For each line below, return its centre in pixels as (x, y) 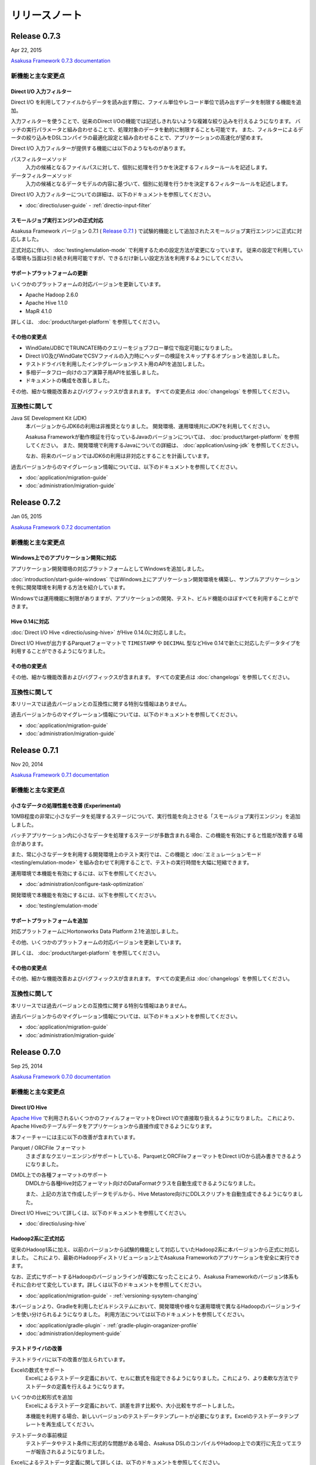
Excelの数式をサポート (38, 1370)
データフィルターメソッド (42, 175)
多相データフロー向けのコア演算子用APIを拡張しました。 (94, 372)
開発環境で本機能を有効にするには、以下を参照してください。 (85, 895)
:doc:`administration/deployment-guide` (73, 1334)
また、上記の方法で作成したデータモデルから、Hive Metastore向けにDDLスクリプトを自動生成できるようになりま (162, 1194)
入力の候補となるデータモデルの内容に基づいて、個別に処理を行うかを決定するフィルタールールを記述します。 (158, 183)
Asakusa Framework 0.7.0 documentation (61, 1077)
